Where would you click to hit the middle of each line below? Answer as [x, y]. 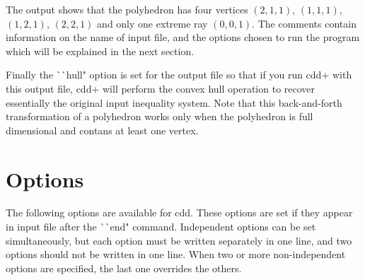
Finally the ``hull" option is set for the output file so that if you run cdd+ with [179, 75]
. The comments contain [304, 23]
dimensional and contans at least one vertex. [102, 130]
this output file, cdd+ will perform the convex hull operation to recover [161, 88]
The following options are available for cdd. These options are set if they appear [179, 212]
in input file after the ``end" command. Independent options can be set [161, 227]
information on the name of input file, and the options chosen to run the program [183, 37]
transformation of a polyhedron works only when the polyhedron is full [160, 116]
